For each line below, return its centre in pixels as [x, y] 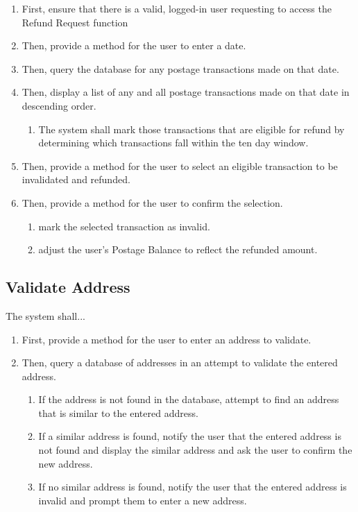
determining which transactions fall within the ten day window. [173, 143]
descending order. [59, 105]
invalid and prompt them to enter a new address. [143, 500]
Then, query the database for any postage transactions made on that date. [180, 68]
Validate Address [68, 287]
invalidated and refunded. [76, 179]
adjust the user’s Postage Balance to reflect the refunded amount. [178, 249]
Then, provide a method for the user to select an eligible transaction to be [180, 165]
